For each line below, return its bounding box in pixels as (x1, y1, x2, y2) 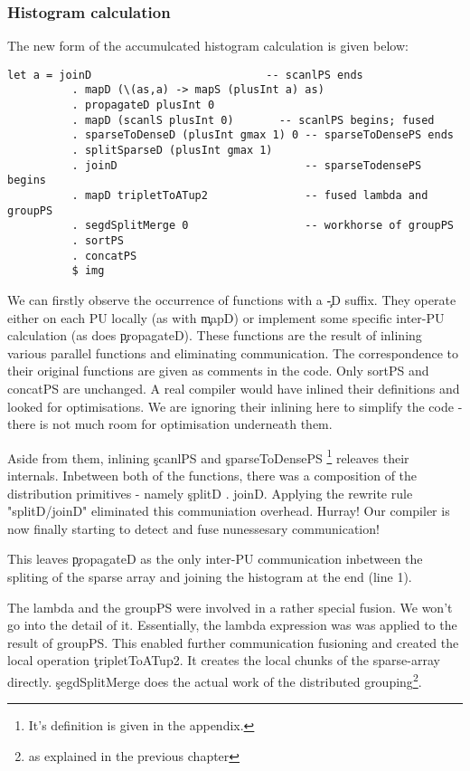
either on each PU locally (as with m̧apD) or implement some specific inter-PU (7, 308, 445, 327)
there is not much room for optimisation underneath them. (7, 414, 333, 433)
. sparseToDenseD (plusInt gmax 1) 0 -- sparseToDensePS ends (71, 128, 454, 142)
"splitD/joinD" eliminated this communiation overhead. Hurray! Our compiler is (7, 501, 450, 520)
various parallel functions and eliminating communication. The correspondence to (7, 343, 458, 362)
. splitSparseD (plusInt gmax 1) (71, 144, 273, 157)
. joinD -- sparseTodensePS (71, 158, 422, 172)
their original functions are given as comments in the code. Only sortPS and (7, 361, 429, 380)
